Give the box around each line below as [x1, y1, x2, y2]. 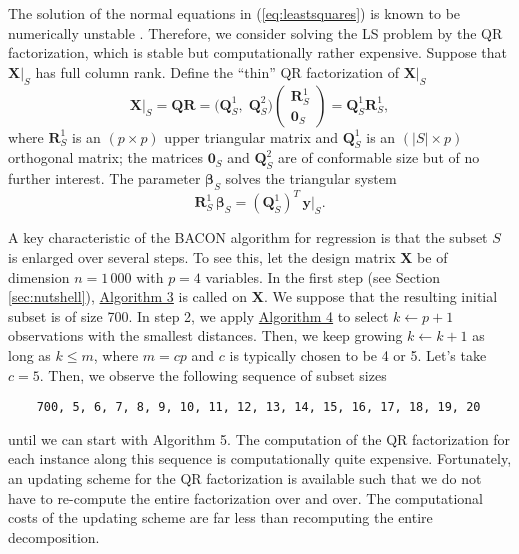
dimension [8, 266, 70, 287]
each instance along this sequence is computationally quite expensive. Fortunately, [8, 448, 512, 469]
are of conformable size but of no [278, 147, 480, 168]
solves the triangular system [225, 168, 397, 189]
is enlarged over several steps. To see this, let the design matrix [8, 247, 396, 268]
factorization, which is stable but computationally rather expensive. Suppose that [8, 42, 508, 63]
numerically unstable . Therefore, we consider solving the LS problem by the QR [8, 22, 503, 43]
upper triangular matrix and [164, 126, 339, 147]
